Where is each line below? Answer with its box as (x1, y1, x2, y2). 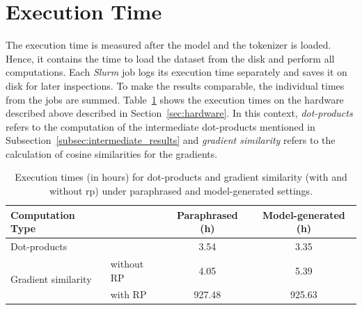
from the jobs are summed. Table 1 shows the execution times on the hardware (6, 92, 344, 106)
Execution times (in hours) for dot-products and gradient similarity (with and (15, 170, 347, 184)
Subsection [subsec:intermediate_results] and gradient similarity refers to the (6, 133, 336, 147)
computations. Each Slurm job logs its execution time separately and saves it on (6, 65, 347, 79)
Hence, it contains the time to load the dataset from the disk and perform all (6, 51, 335, 65)
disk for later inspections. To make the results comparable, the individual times (6, 78, 345, 92)
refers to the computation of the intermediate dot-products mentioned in (6, 119, 315, 133)
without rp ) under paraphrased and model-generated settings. (49, 183, 313, 198)
